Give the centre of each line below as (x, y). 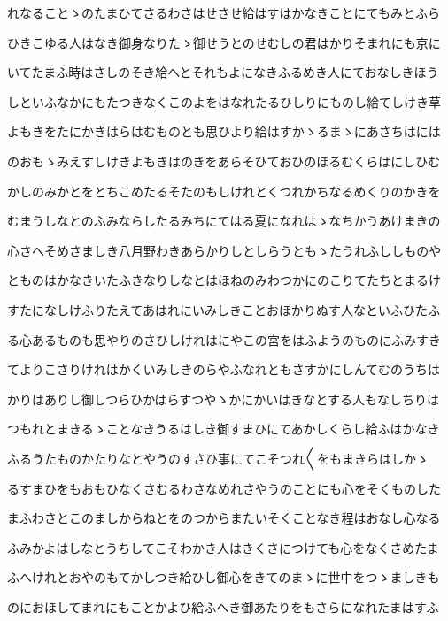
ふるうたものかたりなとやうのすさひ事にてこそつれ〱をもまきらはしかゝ (218, 458)
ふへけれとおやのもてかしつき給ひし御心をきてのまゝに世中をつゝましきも (224, 577)
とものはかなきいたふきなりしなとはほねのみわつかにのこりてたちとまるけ (224, 280)
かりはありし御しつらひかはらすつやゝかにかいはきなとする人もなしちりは (223, 399)
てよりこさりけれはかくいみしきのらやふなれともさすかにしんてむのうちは (224, 369)
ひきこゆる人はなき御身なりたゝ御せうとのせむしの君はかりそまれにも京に (224, 42)
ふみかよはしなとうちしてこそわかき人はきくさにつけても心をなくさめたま (223, 547)
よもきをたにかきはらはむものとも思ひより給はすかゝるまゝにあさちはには (224, 131)
